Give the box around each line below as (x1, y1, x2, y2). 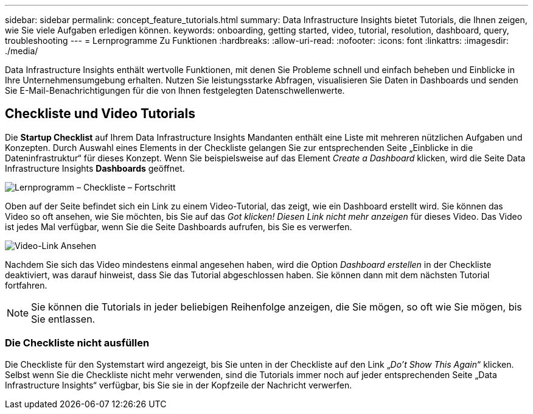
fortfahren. (5, 279, 47, 290)
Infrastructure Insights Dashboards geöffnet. (5, 163, 185, 174)
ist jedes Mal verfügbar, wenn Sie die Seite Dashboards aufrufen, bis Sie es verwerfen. (5, 221, 352, 232)
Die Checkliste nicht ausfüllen (5, 337, 150, 349)
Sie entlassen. (31, 312, 96, 325)
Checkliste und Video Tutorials (5, 106, 195, 122)
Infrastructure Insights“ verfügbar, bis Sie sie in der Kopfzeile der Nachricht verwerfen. (5, 379, 352, 390)
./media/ (5, 46, 38, 56)
